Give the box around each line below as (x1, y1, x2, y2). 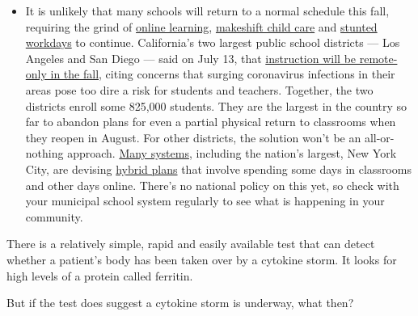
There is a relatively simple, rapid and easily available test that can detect (6, 235, 375, 252)
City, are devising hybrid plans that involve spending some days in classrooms (25, 160, 412, 177)
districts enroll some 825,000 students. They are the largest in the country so (25, 97, 407, 114)
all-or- (364, 129, 395, 145)
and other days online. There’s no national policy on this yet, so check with (25, 176, 399, 193)
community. (25, 208, 83, 225)
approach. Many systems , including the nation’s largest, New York (67, 145, 397, 162)
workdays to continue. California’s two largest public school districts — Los (25, 34, 400, 51)
